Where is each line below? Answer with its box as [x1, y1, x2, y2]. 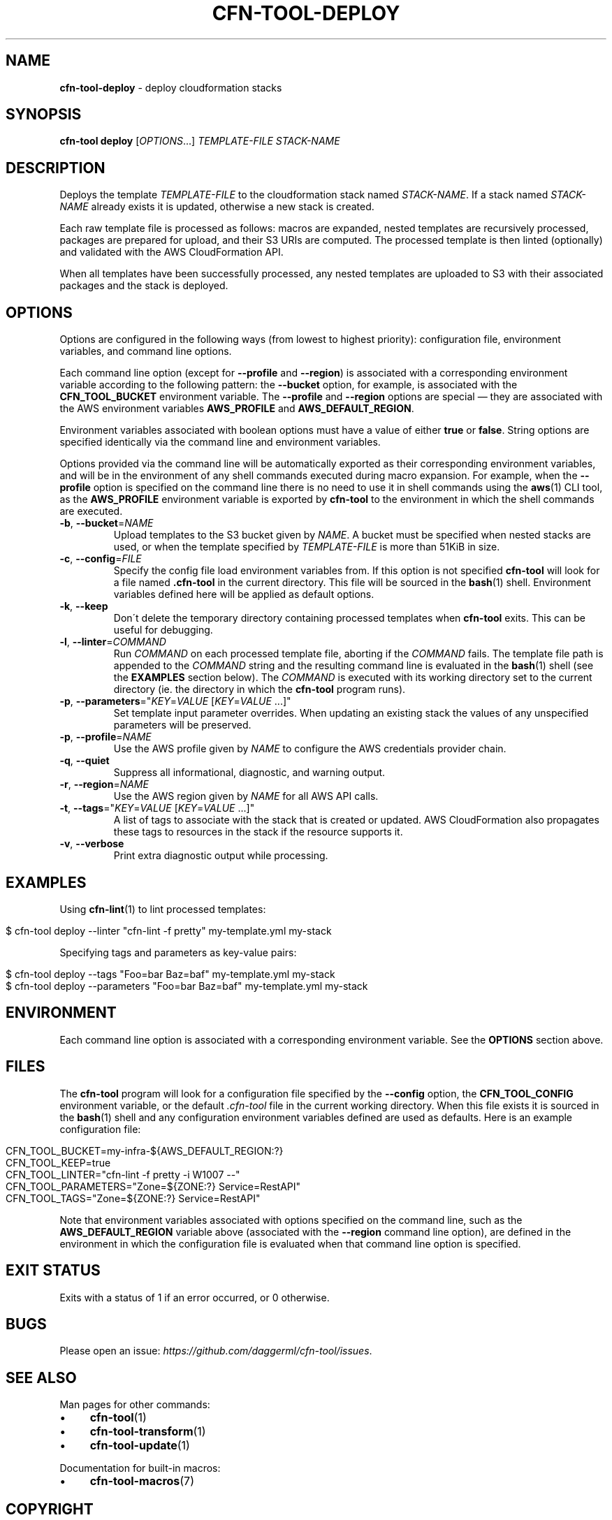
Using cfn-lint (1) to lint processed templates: [59, 902, 266, 915]
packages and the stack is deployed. [59, 279, 228, 292]
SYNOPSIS [6, 105, 82, 124]
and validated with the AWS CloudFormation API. [59, 246, 284, 258]
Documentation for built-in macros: [59, 1462, 221, 1475]
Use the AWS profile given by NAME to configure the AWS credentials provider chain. [113, 743, 507, 755]
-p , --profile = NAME [59, 731, 152, 743]
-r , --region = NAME [59, 778, 149, 791]
